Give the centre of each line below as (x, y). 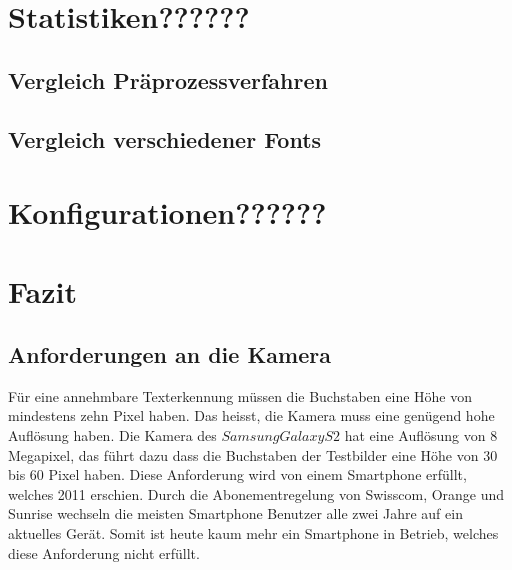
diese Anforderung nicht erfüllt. (104, 552)
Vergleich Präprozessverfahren (168, 79)
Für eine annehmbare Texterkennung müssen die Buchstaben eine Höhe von (240, 395)
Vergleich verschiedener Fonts (165, 138)
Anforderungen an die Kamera (169, 354)
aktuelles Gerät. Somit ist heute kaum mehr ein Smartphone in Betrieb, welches (253, 533)
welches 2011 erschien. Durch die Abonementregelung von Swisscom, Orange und (256, 493)
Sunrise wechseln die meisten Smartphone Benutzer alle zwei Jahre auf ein (235, 513)
